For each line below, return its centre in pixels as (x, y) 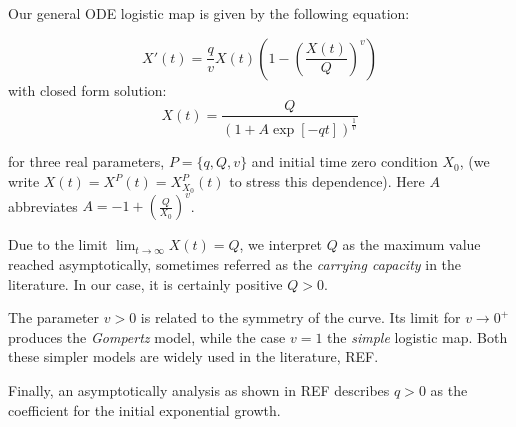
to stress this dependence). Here (327, 181)
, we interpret (281, 244)
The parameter (54, 317)
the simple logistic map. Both (417, 336)
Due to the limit (58, 244)
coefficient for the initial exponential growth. (144, 409)
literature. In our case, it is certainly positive (145, 283)
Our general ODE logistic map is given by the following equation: (209, 13)
